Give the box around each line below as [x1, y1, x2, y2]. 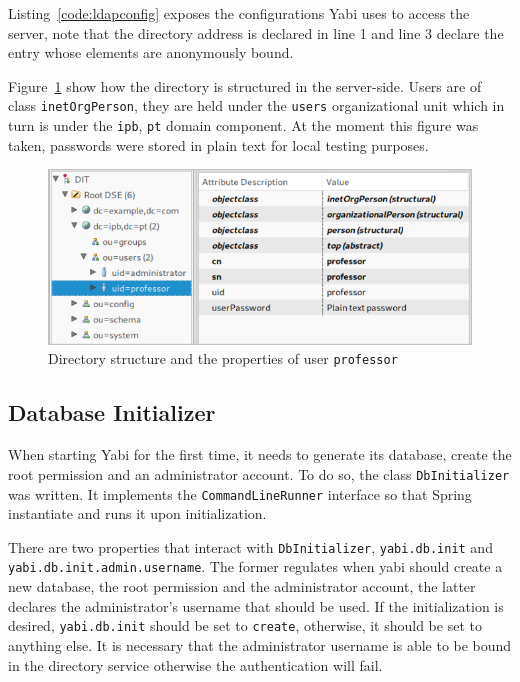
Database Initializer [8, 397, 216, 428]
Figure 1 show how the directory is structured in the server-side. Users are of [8, 75, 482, 96]
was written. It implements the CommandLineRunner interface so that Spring [8, 483, 472, 504]
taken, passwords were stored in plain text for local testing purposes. [8, 134, 429, 155]
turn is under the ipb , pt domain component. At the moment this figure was [8, 115, 479, 136]
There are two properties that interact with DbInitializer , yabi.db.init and [8, 536, 493, 557]
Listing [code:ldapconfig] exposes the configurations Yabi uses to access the [8, 3, 470, 23]
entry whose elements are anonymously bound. [8, 42, 294, 63]
